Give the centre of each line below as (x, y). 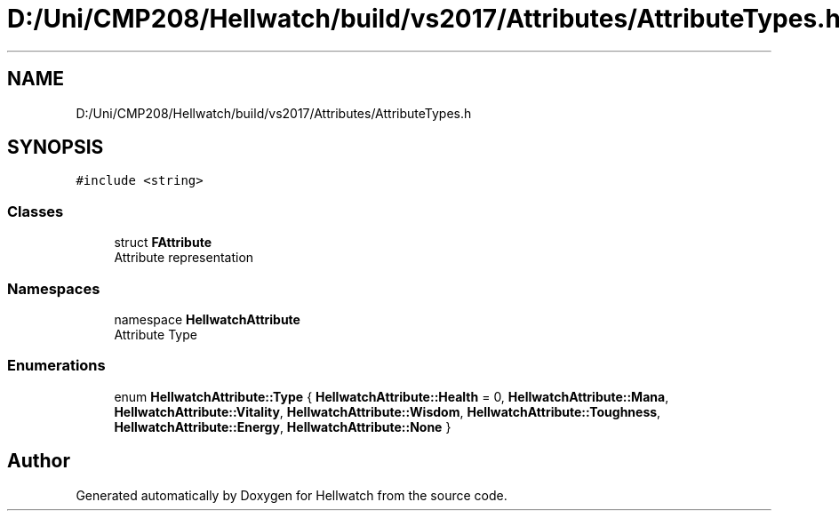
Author (39, 461)
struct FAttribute (163, 243)
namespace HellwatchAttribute (207, 319)
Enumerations (56, 366)
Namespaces (54, 288)
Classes (36, 211)
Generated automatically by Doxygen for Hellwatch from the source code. (292, 495)
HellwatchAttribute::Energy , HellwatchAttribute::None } (283, 426)
